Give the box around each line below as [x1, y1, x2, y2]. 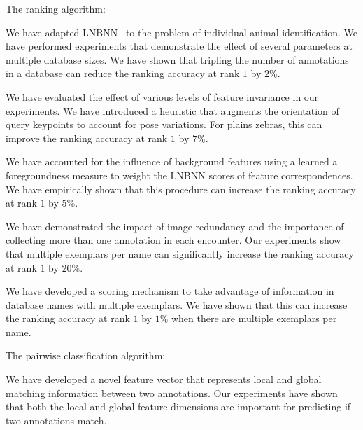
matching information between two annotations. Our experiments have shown [6, 385, 338, 400]
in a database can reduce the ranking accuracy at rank [6, 66, 240, 81]
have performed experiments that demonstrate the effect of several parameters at [6, 39, 353, 53]
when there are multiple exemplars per [171, 311, 337, 326]
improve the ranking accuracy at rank [6, 130, 168, 145]
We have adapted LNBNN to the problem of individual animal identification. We [6, 25, 357, 39]
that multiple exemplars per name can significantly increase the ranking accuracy [6, 246, 354, 261]
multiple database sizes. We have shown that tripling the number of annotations [6, 52, 349, 67]
